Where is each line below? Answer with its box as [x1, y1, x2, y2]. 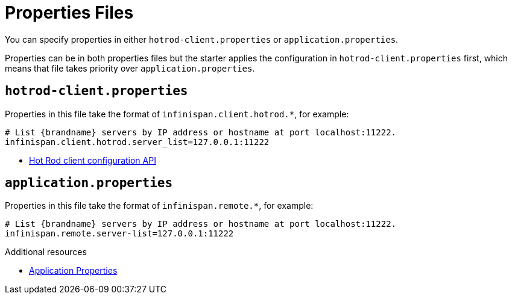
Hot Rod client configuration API [29, 155, 156, 165]
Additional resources [5, 247, 87, 257]
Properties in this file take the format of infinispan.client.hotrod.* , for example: [5, 108, 349, 119]
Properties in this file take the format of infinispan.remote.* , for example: [5, 200, 314, 211]
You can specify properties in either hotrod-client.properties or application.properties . [5, 34, 399, 45]
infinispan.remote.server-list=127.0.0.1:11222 [5, 229, 234, 239]
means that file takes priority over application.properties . [5, 63, 255, 73]
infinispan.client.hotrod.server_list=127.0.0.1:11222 [5, 137, 270, 147]
